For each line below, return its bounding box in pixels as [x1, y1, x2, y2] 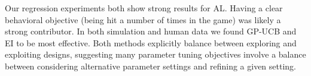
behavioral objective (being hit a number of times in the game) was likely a [5, 13, 281, 26]
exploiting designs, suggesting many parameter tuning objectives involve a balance [5, 48, 306, 61]
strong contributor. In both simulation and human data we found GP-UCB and [5, 25, 297, 37]
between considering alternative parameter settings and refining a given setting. [5, 59, 297, 72]
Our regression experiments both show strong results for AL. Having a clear [5, 2, 283, 14]
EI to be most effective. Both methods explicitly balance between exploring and [5, 36, 297, 49]
